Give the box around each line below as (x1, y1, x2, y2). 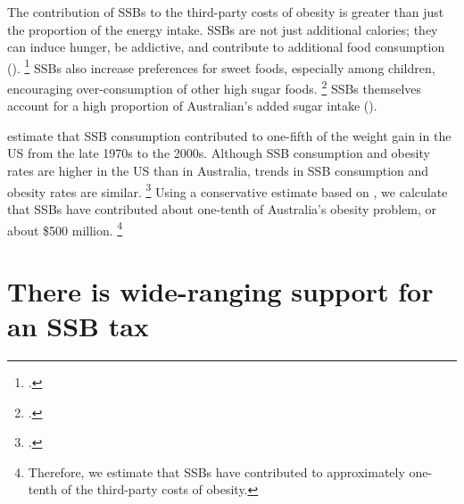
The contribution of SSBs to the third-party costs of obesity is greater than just (7, 3, 444, 21)
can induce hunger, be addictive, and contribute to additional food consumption (7, 37, 445, 56)
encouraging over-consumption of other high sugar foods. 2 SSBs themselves (7, 77, 422, 97)
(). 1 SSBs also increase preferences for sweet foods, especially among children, (7, 55, 435, 77)
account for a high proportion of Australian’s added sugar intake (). (7, 96, 377, 115)
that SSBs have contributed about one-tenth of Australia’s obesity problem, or (7, 199, 436, 218)
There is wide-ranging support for (7, 272, 434, 309)
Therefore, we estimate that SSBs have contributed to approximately (28, 462, 405, 481)
